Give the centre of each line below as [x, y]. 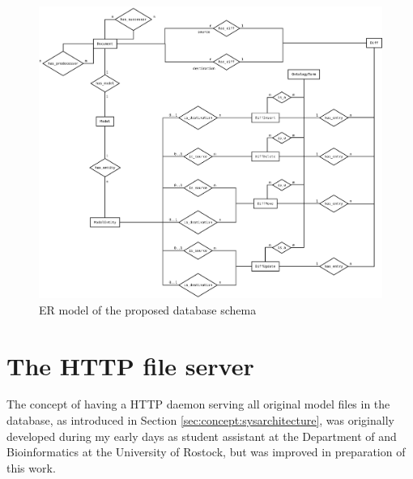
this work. [31, 467]
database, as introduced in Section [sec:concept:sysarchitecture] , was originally [200, 420]
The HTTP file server [130, 365]
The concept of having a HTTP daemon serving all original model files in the [198, 404]
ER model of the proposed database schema [148, 309]
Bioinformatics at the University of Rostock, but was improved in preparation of [206, 452]
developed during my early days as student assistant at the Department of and [202, 436]
